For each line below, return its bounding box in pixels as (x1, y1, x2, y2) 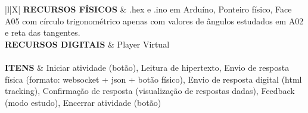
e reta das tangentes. (5, 26, 80, 39)
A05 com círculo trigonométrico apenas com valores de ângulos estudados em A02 (5, 14, 304, 27)
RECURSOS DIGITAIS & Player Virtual (5, 37, 170, 50)
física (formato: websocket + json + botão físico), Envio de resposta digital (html (5, 73, 302, 85)
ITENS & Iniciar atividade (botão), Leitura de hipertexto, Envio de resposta (5, 61, 290, 73)
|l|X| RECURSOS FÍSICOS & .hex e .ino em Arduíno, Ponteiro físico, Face (5, 3, 292, 15)
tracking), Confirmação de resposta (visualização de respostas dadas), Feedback (5, 84, 295, 97)
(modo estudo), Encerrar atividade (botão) (5, 96, 161, 108)
